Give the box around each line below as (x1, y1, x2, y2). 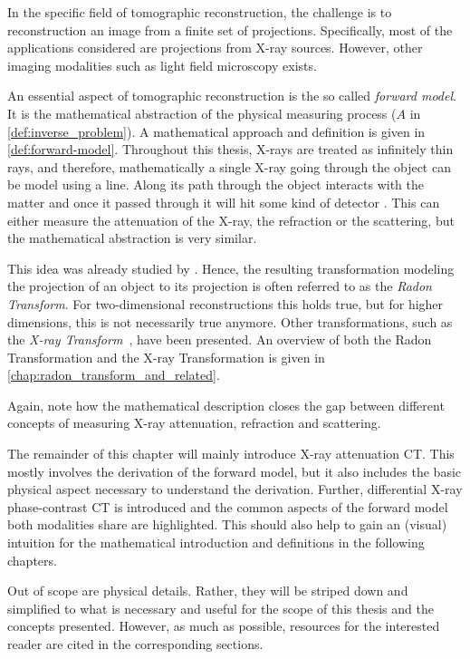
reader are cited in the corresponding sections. (7, 635, 264, 653)
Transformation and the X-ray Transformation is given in (7, 347, 325, 366)
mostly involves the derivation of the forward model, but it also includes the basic (7, 461, 462, 480)
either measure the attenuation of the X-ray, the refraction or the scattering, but (7, 210, 455, 229)
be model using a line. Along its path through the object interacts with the (7, 175, 424, 194)
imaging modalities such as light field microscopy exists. (7, 55, 317, 74)
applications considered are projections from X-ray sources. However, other (7, 38, 423, 57)
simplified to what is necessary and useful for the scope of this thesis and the (7, 598, 434, 617)
